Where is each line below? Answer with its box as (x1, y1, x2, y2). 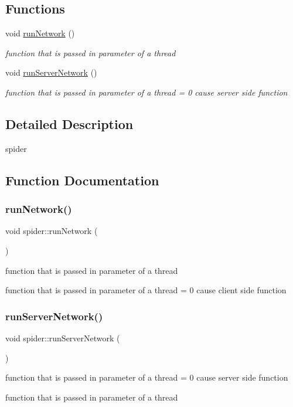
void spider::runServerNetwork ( (5, 331, 120, 344)
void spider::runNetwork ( (5, 225, 98, 237)
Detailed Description (5, 114, 134, 133)
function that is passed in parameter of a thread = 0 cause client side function (5, 284, 287, 296)
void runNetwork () (5, 27, 75, 39)
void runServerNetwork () (5, 66, 97, 79)
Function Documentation (5, 171, 159, 189)
